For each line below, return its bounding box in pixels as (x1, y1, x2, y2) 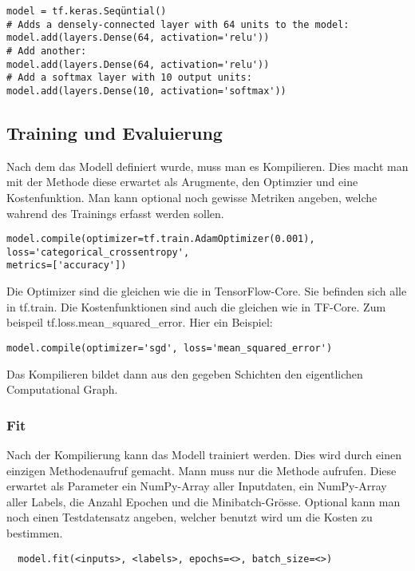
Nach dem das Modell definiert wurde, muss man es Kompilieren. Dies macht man (6, 157, 409, 174)
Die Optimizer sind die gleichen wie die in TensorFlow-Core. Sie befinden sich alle (6, 283, 407, 299)
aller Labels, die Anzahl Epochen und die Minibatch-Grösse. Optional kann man (6, 493, 401, 510)
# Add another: (6, 45, 87, 57)
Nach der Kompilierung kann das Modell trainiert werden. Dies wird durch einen (6, 446, 401, 462)
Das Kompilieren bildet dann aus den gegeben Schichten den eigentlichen (6, 365, 363, 382)
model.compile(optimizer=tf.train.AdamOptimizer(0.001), (6, 233, 315, 245)
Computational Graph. (6, 381, 118, 398)
